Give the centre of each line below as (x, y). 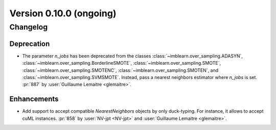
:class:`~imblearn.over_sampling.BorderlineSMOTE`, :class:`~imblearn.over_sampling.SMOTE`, (122, 63)
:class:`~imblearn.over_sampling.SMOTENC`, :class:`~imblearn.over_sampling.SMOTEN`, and (120, 70)
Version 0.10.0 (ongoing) (63, 13)
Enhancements (34, 99)
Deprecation (30, 44)
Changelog (29, 27)
